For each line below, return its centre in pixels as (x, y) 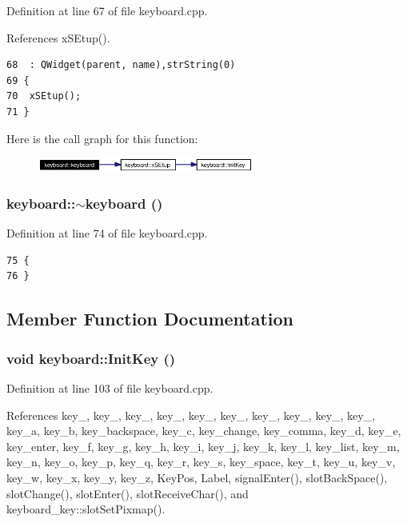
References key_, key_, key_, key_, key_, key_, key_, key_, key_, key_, (191, 415)
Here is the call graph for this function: (102, 138)
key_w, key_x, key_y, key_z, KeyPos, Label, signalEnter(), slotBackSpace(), (197, 478)
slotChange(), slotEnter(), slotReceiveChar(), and (128, 493)
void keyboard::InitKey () (91, 358)
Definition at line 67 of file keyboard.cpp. (107, 10)
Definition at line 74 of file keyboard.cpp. (107, 233)
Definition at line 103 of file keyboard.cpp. (110, 388)
